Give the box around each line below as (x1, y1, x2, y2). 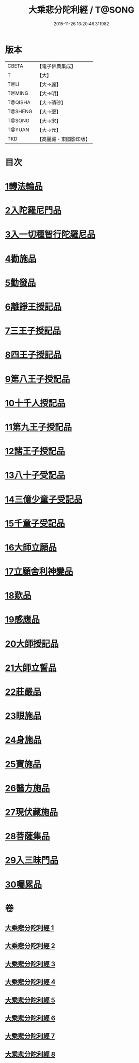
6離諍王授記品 (5, 301, 62, 312)
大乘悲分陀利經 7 (5, 1032, 55, 1041)
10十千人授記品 (5, 397, 65, 408)
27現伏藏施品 (5, 807, 58, 817)
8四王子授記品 (5, 350, 62, 360)
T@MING (7, 89, 29, 96)
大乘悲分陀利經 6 (5, 1014, 56, 1023)
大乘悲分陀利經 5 (5, 996, 56, 1004)
